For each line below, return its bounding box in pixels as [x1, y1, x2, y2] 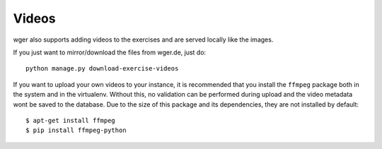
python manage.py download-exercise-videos [25, 64, 179, 73]
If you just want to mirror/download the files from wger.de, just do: [13, 48, 207, 56]
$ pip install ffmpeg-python [25, 126, 127, 134]
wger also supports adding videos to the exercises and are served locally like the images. [13, 35, 274, 44]
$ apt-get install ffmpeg [25, 117, 116, 124]
